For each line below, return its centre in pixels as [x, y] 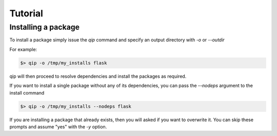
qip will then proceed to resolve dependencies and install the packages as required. [98, 76]
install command [27, 93]
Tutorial [26, 13]
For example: [23, 49]
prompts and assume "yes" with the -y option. [58, 127]
